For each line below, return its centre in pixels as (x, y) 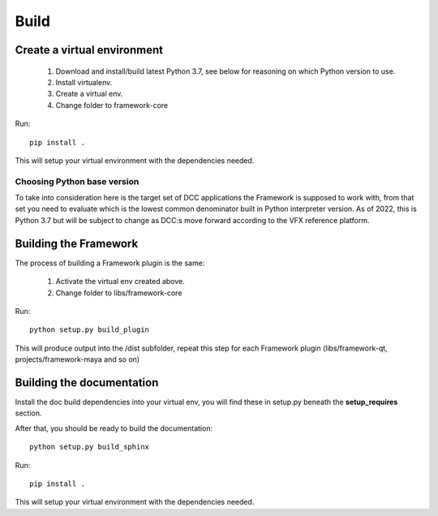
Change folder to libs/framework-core (119, 293)
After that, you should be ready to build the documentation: (114, 428)
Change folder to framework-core (112, 105)
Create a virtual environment (89, 50)
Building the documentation (87, 383)
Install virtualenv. (84, 82)
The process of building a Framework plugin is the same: (110, 263)
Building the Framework (77, 243)
